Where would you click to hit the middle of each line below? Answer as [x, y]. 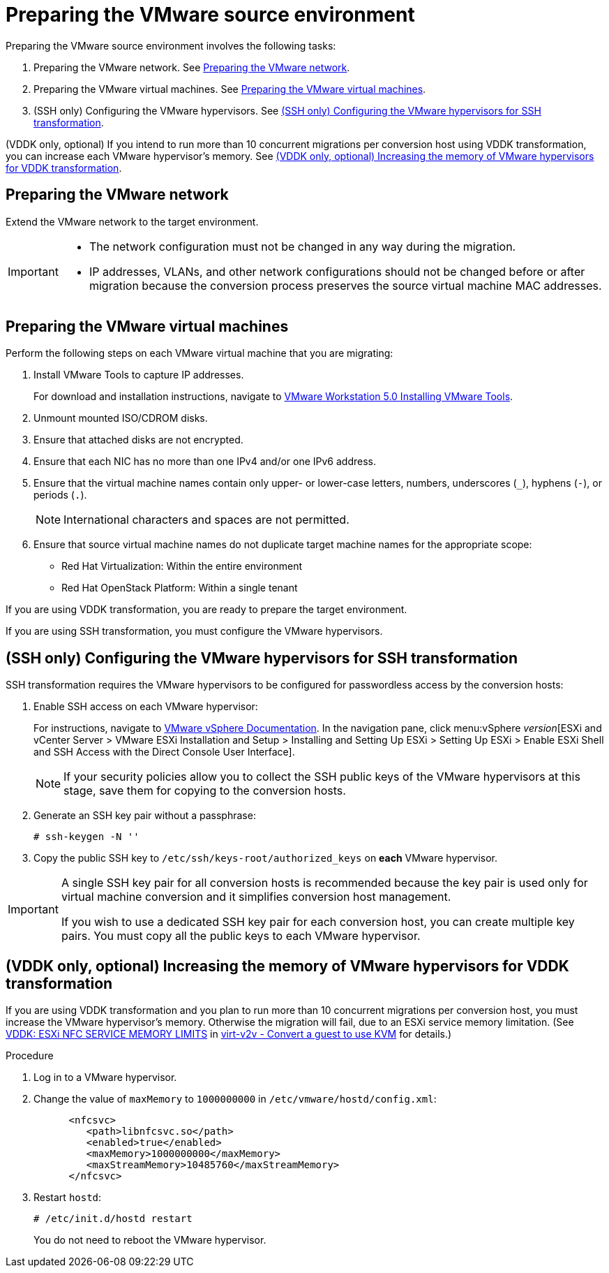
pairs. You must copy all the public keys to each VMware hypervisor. [241, 936]
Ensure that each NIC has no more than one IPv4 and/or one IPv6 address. [205, 462]
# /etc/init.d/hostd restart [113, 1219]
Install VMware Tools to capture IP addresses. [139, 375]
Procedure [30, 1056]
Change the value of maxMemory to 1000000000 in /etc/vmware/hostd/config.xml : [235, 1099]
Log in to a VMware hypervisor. [105, 1077]
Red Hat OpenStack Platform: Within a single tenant [180, 588]
